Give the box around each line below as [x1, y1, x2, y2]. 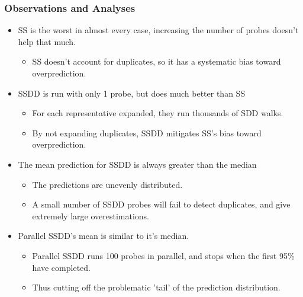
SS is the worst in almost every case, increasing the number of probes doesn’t [18, 24, 299, 36]
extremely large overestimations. [32, 209, 150, 222]
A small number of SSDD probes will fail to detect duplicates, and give [32, 198, 291, 210]
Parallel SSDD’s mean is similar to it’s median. [18, 229, 189, 242]
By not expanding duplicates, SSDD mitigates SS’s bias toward [32, 126, 262, 139]
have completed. [32, 261, 91, 273]
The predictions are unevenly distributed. [32, 178, 183, 190]
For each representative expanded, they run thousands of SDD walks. [32, 107, 283, 119]
